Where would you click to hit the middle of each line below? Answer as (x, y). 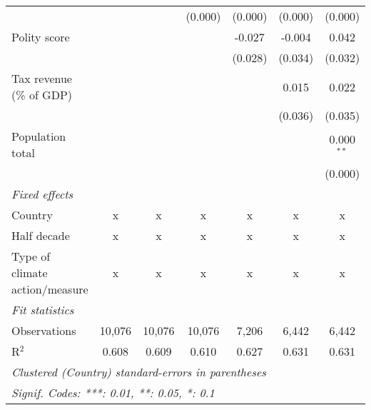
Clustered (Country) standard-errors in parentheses (139, 372)
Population (39, 136)
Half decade (41, 235)
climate (30, 272)
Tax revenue (42, 78)
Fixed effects (42, 194)
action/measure (50, 289)
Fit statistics (43, 310)
